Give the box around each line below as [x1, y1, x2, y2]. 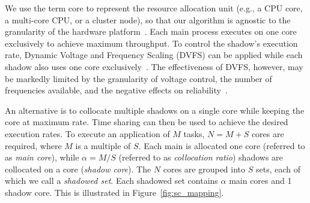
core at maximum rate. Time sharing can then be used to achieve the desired [5, 116, 288, 128]
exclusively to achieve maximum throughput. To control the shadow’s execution [5, 37, 298, 49]
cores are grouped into [163, 162, 246, 175]
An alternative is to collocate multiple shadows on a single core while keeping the [5, 104, 305, 116]
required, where [5, 139, 62, 152]
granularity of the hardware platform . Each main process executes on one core [5, 25, 297, 38]
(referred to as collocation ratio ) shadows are [118, 151, 283, 163]
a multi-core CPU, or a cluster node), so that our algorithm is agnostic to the [5, 13, 291, 26]
